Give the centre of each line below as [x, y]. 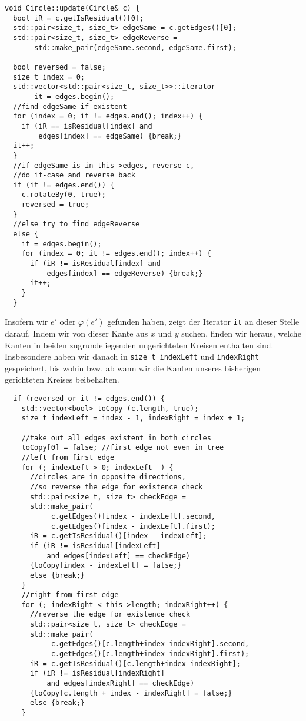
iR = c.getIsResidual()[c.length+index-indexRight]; [135, 664]
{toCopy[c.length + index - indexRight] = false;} [131, 693]
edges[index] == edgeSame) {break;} [110, 136]
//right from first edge [70, 595]
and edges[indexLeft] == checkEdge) [118, 556]
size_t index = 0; [49, 77]
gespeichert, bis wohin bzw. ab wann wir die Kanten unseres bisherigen [133, 368]
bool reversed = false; [59, 67]
